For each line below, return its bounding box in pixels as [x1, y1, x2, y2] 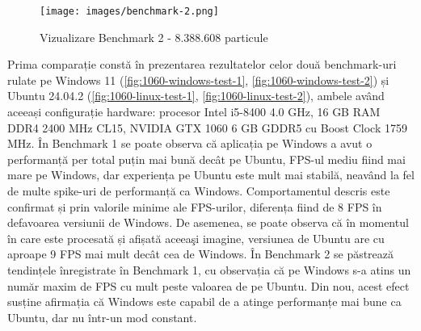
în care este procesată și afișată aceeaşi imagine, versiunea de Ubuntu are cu [7, 229, 385, 246]
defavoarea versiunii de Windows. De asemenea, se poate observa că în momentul [7, 214, 409, 231]
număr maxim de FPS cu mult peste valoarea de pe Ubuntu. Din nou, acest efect [7, 277, 410, 294]
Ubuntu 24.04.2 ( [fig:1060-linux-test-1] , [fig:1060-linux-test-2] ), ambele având [7, 87, 385, 104]
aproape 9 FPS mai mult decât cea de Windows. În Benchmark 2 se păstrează [7, 245, 394, 262]
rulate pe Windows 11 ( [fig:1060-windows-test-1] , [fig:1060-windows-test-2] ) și [7, 71, 389, 88]
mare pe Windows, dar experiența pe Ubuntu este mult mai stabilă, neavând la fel [7, 166, 415, 183]
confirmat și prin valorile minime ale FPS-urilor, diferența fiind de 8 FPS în [7, 198, 382, 215]
